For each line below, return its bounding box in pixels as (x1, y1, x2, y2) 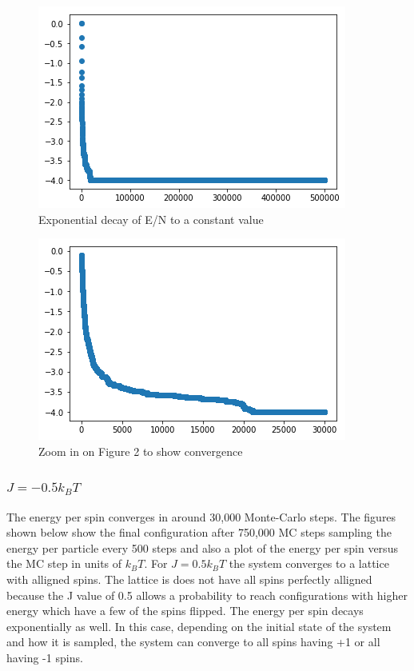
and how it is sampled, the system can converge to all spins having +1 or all (6, 633, 380, 650)
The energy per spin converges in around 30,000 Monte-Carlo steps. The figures (6, 508, 396, 525)
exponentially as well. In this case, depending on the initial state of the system (6, 617, 392, 634)
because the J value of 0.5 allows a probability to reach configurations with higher (6, 586, 408, 603)
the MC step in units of (6, 555, 122, 572)
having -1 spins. (6, 649, 83, 665)
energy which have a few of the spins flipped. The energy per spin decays (6, 602, 364, 619)
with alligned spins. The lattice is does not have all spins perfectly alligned (6, 570, 372, 587)
